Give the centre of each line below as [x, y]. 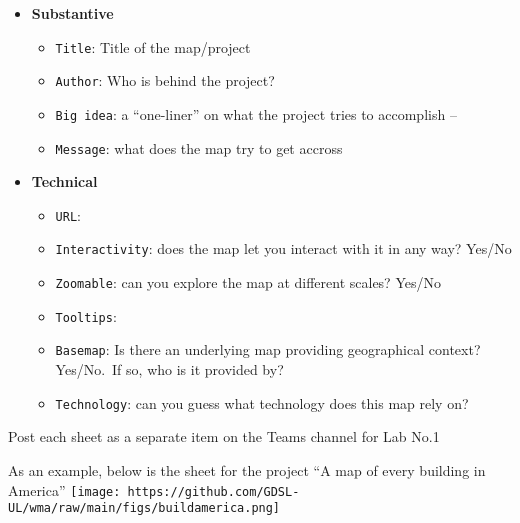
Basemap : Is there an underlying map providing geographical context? [268, 349]
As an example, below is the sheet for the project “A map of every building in [247, 469]
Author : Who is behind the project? [165, 80]
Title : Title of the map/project [153, 46]
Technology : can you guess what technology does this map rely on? [262, 402]
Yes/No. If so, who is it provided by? [169, 369]
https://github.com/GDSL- [213, 491]
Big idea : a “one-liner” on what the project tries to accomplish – [256, 113]
